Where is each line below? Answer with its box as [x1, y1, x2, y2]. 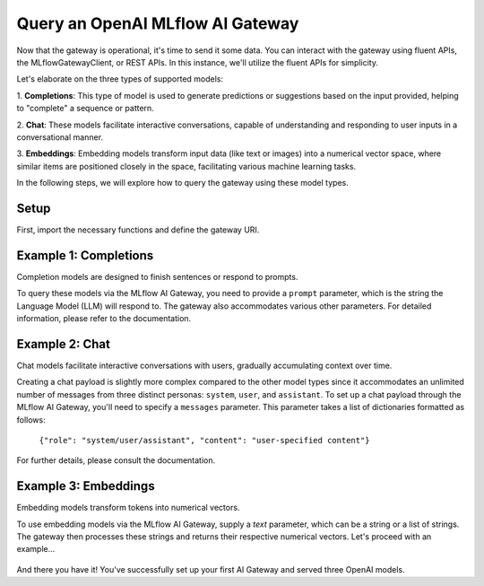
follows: [16, 414, 46, 425]
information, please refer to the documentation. [16, 313, 192, 324]
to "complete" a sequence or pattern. [16, 103, 154, 114]
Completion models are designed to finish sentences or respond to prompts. [16, 271, 298, 282]
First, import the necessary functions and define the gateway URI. [16, 224, 260, 235]
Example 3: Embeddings [16, 478, 156, 494]
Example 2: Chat [16, 337, 111, 352]
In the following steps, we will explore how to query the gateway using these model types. [16, 178, 349, 188]
